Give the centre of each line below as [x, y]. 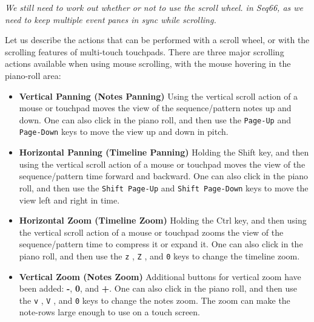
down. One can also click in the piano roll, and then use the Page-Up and [155, 119]
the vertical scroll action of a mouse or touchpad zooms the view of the [151, 232]
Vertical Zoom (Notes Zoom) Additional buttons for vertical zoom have [160, 276]
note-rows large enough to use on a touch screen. [109, 312]
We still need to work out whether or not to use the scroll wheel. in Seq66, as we [154, 7]
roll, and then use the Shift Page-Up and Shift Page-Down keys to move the [164, 187]
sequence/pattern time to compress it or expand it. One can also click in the [161, 244]
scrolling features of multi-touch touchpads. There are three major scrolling [145, 51]
